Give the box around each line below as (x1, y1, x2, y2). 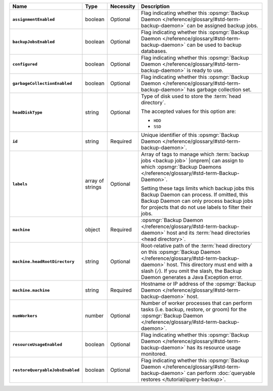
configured (12, 61, 38, 67)
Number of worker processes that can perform (141, 300, 252, 306)
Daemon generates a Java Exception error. (141, 274, 243, 281)
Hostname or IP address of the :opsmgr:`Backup (141, 281, 256, 287)
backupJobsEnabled (12, 39, 55, 44)
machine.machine (12, 288, 50, 293)
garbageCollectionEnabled (12, 81, 72, 86)
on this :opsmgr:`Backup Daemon (141, 249, 221, 255)
